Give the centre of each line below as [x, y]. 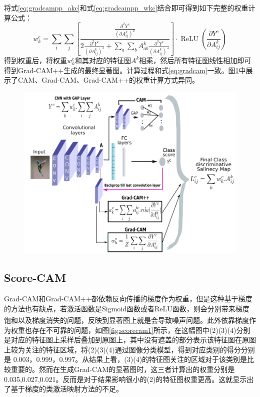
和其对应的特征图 [103, 60]
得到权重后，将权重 [35, 60]
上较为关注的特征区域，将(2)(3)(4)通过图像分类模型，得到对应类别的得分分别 [129, 349]
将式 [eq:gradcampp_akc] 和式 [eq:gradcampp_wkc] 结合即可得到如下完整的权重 [126, 8]
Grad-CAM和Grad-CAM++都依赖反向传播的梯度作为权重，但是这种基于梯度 [128, 299]
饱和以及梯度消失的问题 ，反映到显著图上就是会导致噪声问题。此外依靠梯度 [126, 320]
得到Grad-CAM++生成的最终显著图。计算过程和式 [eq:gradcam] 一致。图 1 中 [125, 70]
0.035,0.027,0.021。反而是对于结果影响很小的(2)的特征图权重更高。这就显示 [125, 379]
